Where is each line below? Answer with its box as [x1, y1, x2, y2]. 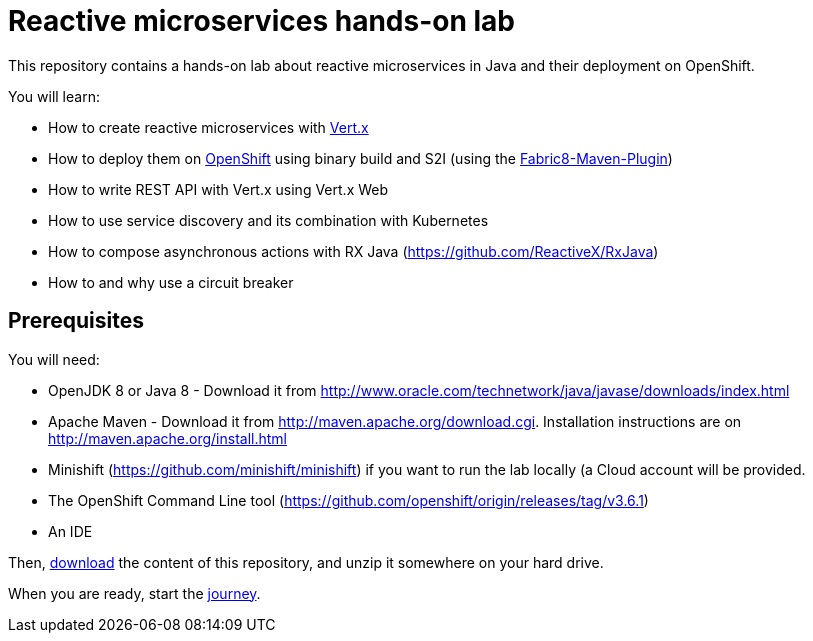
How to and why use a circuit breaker [48, 273, 294, 291]
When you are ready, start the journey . [8, 584, 261, 602]
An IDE [48, 522, 93, 540]
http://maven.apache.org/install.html [48, 429, 287, 447]
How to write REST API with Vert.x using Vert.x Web [48, 180, 389, 198]
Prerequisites [8, 308, 144, 334]
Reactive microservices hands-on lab [8, 4, 515, 38]
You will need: [8, 350, 100, 368]
